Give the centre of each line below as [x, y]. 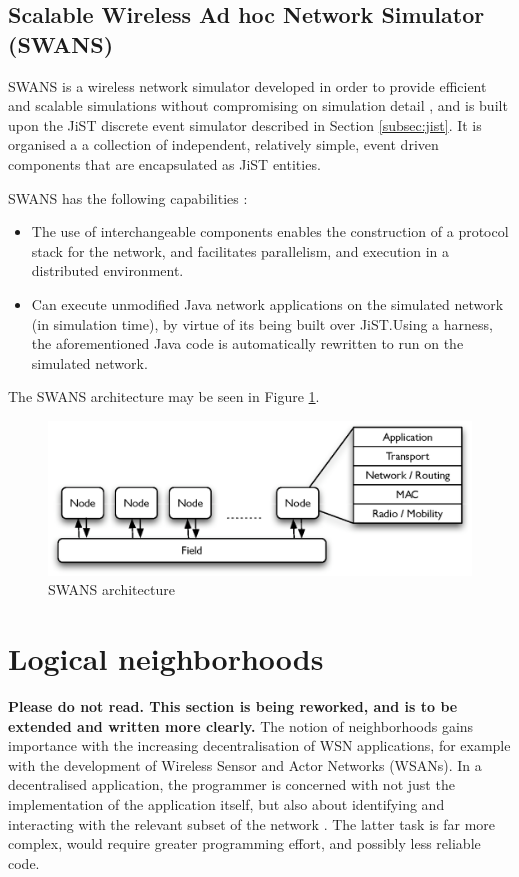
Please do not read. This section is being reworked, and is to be [233, 706]
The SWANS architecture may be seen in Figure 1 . [164, 396]
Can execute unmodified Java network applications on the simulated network [267, 303]
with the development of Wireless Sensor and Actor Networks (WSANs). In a [245, 764]
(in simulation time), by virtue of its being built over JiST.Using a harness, [262, 323]
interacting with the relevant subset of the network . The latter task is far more [252, 823]
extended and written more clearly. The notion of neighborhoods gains [241, 725]
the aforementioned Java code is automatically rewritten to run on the [247, 343]
